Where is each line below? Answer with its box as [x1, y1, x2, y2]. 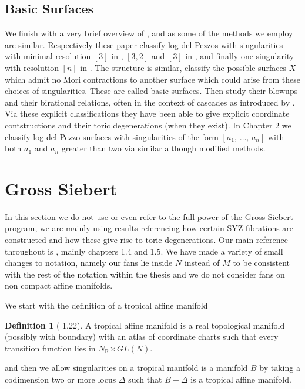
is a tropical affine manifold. [190, 373, 291, 385]
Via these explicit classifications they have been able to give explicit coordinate [5, 107, 290, 120]
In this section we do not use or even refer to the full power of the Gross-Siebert [5, 210, 294, 222]
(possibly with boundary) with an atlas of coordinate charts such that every [5, 330, 279, 343]
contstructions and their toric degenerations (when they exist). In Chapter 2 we [5, 119, 291, 131]
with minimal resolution [5, 50, 91, 62]
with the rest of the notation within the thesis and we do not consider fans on [5, 268, 285, 280]
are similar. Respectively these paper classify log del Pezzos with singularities [5, 38, 283, 50]
